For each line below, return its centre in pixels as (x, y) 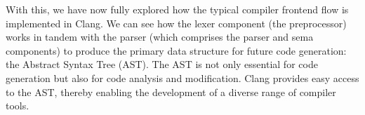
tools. (18, 106)
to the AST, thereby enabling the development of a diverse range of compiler (171, 92)
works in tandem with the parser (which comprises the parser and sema (160, 37)
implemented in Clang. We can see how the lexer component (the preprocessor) (176, 23)
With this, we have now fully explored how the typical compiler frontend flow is (177, 9)
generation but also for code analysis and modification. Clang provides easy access (182, 77)
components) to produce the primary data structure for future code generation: (176, 50)
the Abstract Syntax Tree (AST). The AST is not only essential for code (162, 64)
